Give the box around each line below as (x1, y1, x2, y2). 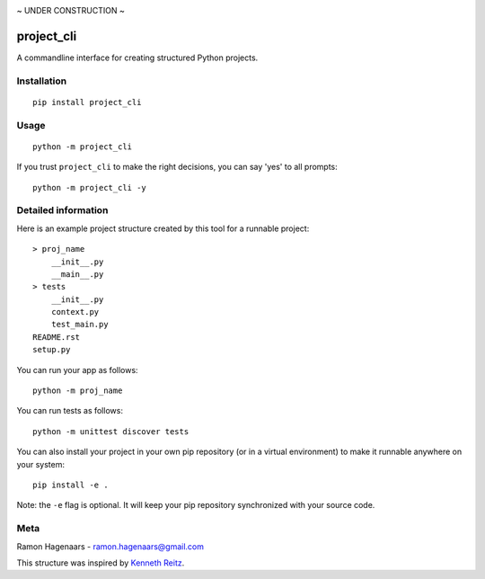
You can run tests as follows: (16, 405, 123, 416)
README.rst (32, 332, 81, 342)
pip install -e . (32, 479, 109, 490)
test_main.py (50, 319, 109, 330)
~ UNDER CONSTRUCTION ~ (16, 5, 125, 15)
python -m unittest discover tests (32, 426, 190, 436)
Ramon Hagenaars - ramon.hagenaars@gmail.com (16, 540, 204, 552)
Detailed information (16, 204, 109, 217)
